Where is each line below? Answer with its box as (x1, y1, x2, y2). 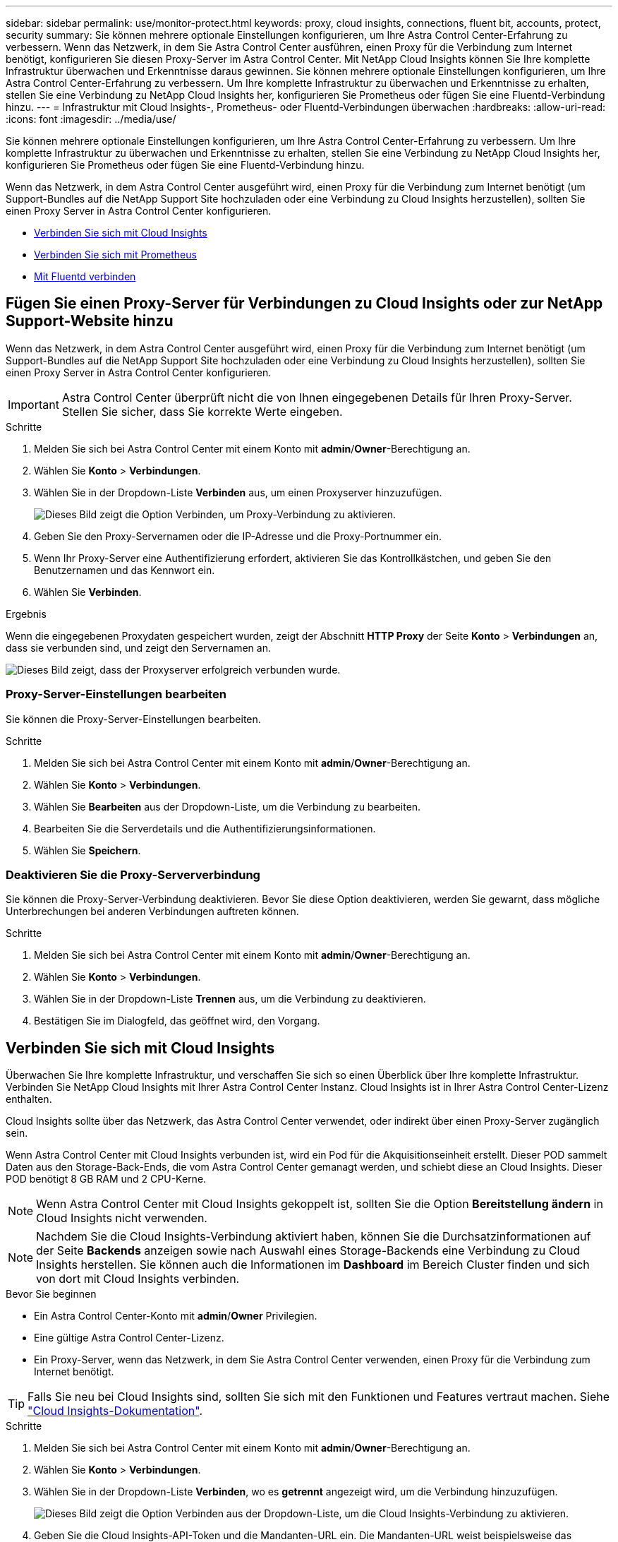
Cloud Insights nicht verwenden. (36, 1211, 207, 1226)
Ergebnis (6, 607, 47, 620)
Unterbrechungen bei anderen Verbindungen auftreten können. (6, 905, 299, 918)
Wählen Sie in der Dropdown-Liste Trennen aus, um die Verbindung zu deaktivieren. (34, 993, 426, 1005)
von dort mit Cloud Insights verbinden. (36, 1272, 240, 1286)
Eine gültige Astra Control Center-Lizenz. (34, 1332, 224, 1344)
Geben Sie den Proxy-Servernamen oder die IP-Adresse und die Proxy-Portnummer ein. (34, 530, 442, 542)
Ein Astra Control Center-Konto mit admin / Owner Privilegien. (34, 1310, 317, 1322)
